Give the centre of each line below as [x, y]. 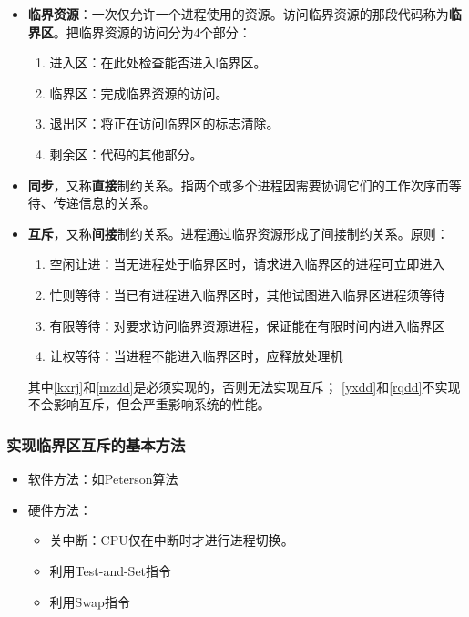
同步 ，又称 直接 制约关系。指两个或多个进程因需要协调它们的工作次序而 [238, 185]
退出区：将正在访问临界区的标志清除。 [164, 123]
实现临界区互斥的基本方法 [96, 444]
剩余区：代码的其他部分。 [126, 154]
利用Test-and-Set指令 [111, 570]
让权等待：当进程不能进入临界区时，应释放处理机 [196, 356]
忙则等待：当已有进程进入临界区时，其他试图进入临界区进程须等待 [247, 294]
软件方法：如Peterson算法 [103, 479]
